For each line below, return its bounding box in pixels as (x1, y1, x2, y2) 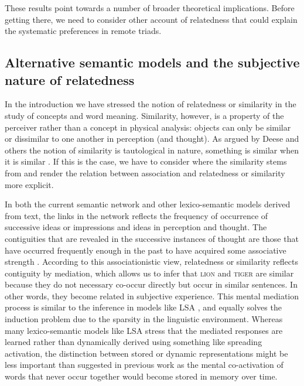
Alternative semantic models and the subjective (5, 53, 300, 71)
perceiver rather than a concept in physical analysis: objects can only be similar (5, 121, 291, 133)
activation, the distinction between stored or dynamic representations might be (5, 347, 288, 359)
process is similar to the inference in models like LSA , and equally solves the (5, 301, 282, 313)
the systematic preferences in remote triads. (5, 25, 162, 37)
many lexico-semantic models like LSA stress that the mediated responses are (5, 324, 283, 336)
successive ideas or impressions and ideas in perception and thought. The (5, 221, 267, 233)
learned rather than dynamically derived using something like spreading (5, 336, 262, 348)
